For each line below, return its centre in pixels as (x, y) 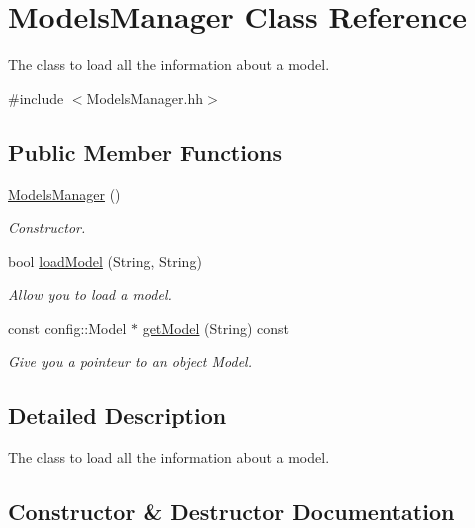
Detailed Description (117, 415)
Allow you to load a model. (90, 294)
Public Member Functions (145, 151)
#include (36, 97)
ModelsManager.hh (144, 97)
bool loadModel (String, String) (105, 260)
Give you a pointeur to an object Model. (130, 361)
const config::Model (67, 327)
